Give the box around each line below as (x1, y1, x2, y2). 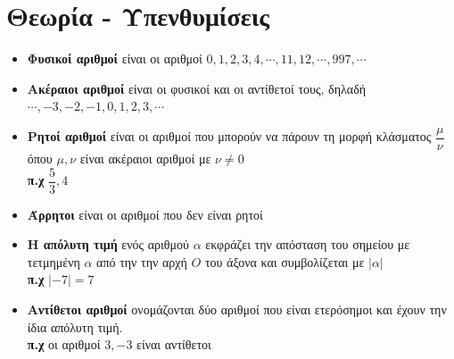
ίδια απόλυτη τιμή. (27, 317, 123, 336)
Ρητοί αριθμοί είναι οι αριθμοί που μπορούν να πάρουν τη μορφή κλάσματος (27, 127, 432, 146)
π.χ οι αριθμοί (27, 335, 101, 354)
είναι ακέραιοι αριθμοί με (79, 148, 211, 167)
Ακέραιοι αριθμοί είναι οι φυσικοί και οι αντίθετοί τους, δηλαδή (27, 79, 367, 97)
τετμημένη (27, 252, 80, 271)
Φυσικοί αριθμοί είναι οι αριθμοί (27, 49, 202, 68)
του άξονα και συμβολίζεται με (204, 252, 365, 271)
